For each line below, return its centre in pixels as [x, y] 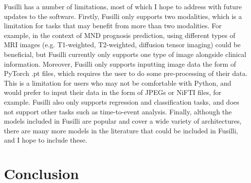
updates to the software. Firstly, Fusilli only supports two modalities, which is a [123, 16]
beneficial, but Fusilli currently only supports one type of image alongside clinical [125, 54]
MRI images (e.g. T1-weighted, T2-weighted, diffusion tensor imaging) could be [122, 45]
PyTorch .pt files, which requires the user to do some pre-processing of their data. [126, 73]
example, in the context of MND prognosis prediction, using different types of [120, 35]
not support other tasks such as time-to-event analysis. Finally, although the [118, 111]
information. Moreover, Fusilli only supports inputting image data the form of [120, 64]
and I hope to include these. [46, 140]
